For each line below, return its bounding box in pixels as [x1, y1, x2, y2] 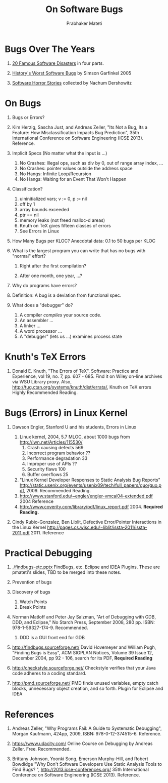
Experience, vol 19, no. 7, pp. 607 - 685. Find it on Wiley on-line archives [12, 373, 162, 379]
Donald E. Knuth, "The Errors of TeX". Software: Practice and [12, 368, 139, 374]
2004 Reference [19, 498, 54, 504]
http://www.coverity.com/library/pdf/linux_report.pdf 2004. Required [19, 503, 163, 510]
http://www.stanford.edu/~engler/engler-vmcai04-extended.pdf [19, 493, 153, 499]
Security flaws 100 [27, 466, 66, 472]
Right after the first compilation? [19, 262, 87, 269]
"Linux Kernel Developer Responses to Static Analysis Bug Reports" [19, 477, 160, 483]
